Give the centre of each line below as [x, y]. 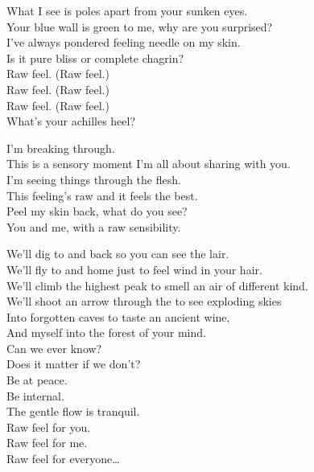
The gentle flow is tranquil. [73, 411]
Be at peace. [37, 380]
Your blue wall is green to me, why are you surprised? [140, 26]
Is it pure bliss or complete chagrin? [95, 57]
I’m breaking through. [61, 148]
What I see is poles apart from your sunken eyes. [127, 10]
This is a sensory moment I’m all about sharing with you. [149, 164]
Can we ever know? [54, 348]
